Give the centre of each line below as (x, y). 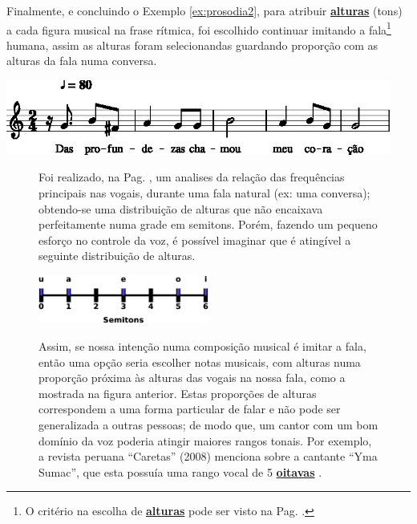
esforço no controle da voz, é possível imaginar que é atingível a (195, 240)
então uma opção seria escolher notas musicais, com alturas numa (200, 362)
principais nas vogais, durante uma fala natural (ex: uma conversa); (204, 193)
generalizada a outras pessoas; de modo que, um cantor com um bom (208, 425)
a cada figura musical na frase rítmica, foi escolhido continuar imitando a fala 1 (199, 28)
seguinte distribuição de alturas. (117, 256)
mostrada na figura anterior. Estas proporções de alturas (178, 393)
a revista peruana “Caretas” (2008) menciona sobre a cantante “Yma (208, 456)
